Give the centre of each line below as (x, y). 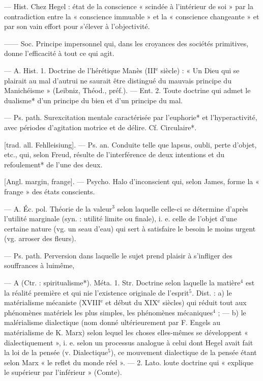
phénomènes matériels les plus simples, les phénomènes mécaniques (109, 312)
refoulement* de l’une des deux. (53, 164)
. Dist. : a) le (212, 292)
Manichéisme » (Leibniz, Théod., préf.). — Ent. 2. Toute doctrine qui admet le (127, 90)
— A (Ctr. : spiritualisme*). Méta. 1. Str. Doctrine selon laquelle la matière (122, 283)
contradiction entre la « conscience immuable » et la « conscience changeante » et (132, 16)
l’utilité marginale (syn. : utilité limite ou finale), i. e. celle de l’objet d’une (121, 218)
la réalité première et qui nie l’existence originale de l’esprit (97, 292)
